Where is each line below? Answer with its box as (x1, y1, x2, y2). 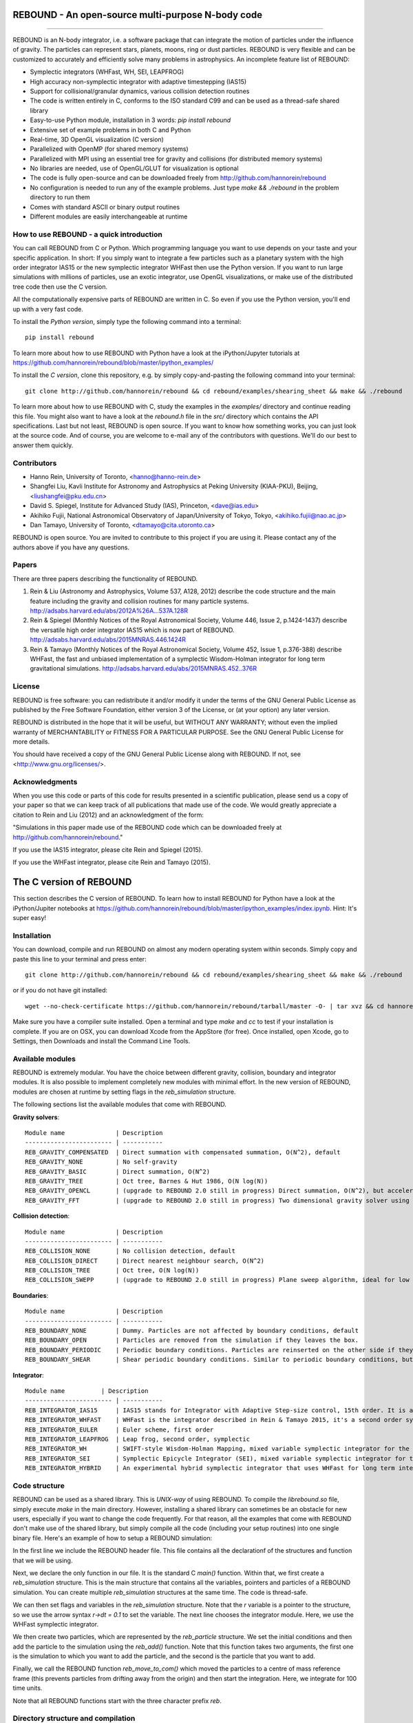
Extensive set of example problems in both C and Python (30, 125, 191, 134)
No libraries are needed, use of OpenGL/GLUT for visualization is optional (30, 164, 239, 172)
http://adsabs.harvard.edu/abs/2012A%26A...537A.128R (30, 606, 189, 615)
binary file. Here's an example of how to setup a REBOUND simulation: (12, 1533, 213, 1542)
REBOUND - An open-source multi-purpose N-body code (12, 9, 263, 21)
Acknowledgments (12, 777, 78, 786)
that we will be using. (12, 1556, 73, 1564)
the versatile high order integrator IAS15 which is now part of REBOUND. (30, 626, 235, 634)
